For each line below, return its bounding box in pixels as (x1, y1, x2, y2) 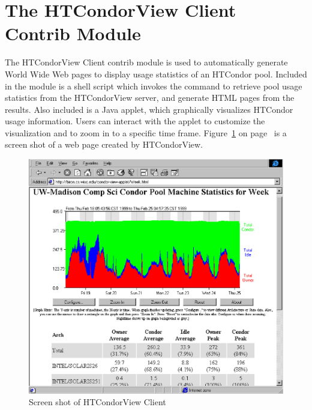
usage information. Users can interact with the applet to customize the (5, 115, 265, 127)
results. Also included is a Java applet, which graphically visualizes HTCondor (5, 103, 293, 115)
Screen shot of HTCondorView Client (29, 396, 166, 408)
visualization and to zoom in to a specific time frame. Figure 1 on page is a (5, 126, 287, 139)
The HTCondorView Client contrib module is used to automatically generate (5, 56, 288, 68)
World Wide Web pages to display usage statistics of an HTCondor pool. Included (5, 67, 307, 80)
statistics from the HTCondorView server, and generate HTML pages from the (5, 91, 295, 104)
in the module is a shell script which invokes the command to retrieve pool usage (5, 79, 302, 92)
